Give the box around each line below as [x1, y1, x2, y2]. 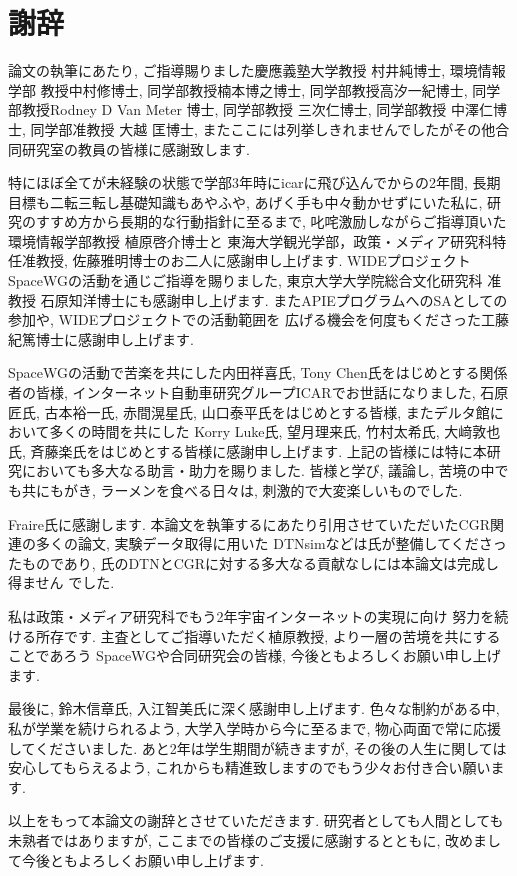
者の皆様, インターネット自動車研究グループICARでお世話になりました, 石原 [8, 382, 509, 403]
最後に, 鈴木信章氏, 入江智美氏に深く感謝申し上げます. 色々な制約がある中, [8, 698, 500, 719]
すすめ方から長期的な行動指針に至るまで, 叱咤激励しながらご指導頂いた [35, 211, 507, 232]
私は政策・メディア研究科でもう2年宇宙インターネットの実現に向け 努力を [8, 605, 495, 626]
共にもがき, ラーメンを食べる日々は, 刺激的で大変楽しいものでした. [21, 480, 463, 500]
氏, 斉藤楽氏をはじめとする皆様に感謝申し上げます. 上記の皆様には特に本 [8, 440, 487, 461]
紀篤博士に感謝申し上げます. [8, 328, 194, 349]
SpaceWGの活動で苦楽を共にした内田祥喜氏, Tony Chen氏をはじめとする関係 [8, 362, 508, 383]
